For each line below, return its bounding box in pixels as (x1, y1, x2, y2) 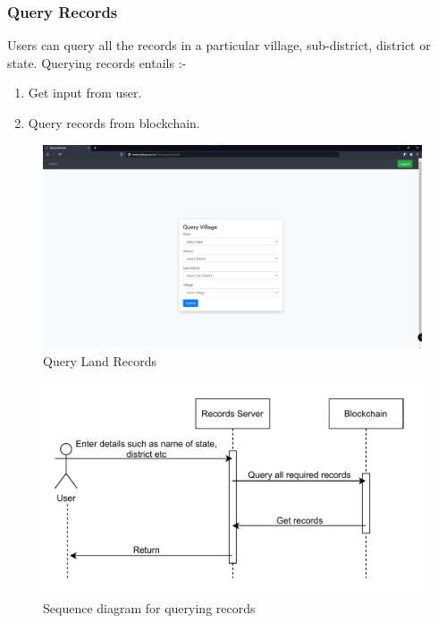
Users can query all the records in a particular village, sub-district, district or (7, 36, 431, 55)
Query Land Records (43, 351, 156, 370)
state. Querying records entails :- (7, 53, 187, 72)
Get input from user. (28, 83, 142, 102)
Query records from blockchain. (28, 114, 200, 132)
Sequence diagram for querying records (43, 599, 256, 618)
